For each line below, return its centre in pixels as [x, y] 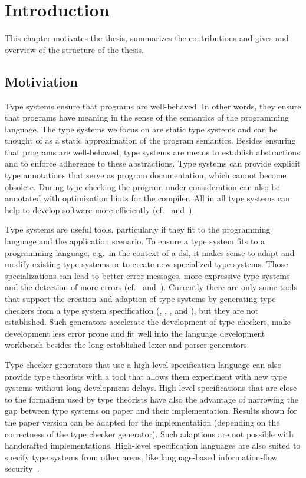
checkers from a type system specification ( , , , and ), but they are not [132, 310]
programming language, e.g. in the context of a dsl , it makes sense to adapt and [150, 252]
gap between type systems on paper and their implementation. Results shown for [151, 411]
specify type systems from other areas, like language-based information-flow [141, 457]
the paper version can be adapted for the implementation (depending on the [142, 422]
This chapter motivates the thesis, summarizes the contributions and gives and [147, 38]
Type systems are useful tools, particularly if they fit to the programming [138, 229]
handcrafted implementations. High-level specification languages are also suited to [153, 445]
